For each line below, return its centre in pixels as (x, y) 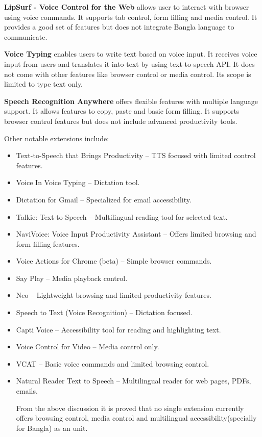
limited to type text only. (44, 84)
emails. (27, 391)
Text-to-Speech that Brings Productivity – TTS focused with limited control (136, 155)
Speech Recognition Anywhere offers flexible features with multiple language (131, 101)
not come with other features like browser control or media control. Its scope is (128, 74)
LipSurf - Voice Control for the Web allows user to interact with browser (127, 7)
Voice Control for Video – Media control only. (88, 346)
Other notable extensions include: (57, 138)
